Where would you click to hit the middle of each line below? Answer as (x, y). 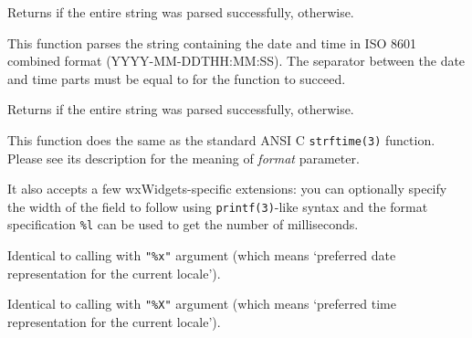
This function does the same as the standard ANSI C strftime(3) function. (221, 139)
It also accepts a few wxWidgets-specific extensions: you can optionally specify (227, 189)
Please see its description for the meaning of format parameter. (184, 158)
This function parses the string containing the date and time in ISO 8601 (212, 42)
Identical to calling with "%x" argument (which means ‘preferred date (202, 255)
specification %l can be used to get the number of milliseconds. (183, 224)
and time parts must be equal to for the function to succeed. (177, 78)
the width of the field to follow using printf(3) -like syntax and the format (218, 206)
